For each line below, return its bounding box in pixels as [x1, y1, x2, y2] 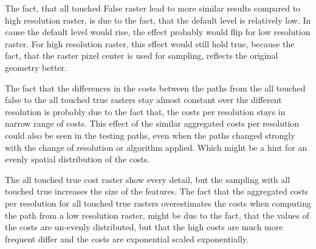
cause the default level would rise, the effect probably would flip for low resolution [5, 25, 311, 38]
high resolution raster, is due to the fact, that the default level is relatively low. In [5, 13, 311, 26]
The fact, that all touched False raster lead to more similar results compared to [5, 2, 301, 14]
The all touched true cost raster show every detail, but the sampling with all [5, 173, 290, 185]
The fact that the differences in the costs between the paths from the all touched [5, 81, 306, 94]
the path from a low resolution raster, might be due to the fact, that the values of [5, 208, 309, 221]
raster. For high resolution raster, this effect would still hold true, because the [5, 37, 295, 50]
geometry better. [5, 61, 67, 73]
